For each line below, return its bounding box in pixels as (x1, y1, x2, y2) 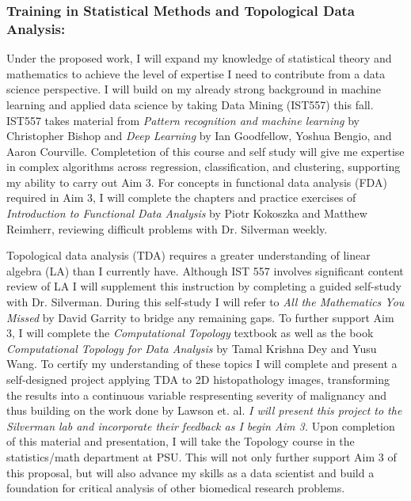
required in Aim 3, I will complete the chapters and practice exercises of (6, 189, 356, 206)
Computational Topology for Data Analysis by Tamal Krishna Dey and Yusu (6, 340, 377, 356)
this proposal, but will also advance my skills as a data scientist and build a (6, 464, 375, 480)
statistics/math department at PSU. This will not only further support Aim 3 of (6, 448, 397, 465)
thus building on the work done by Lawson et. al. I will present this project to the (6, 402, 402, 419)
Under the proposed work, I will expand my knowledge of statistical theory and (6, 50, 392, 66)
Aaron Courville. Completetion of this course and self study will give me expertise (6, 142, 405, 159)
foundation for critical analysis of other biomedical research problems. (6, 480, 345, 496)
